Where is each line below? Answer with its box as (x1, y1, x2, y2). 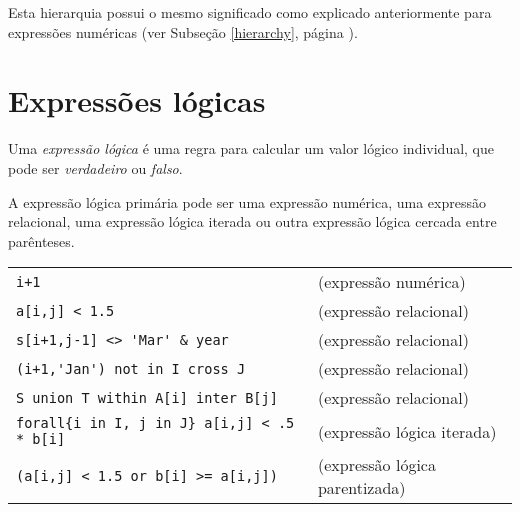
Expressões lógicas (8, 80, 266, 121)
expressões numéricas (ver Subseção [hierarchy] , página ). (8, 21, 358, 42)
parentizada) (317, 476, 406, 500)
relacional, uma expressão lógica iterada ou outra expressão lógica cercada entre (8, 211, 497, 232)
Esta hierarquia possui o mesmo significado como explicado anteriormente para (8, 2, 492, 22)
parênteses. (8, 230, 75, 251)
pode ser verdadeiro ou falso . (8, 157, 183, 178)
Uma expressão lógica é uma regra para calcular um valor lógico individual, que (8, 138, 495, 159)
